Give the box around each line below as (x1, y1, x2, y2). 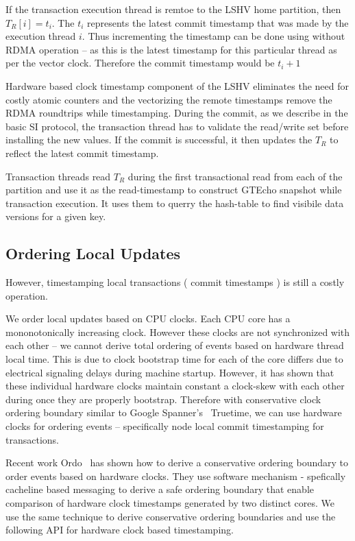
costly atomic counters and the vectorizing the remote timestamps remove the (5, 92, 332, 106)
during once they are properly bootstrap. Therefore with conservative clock (5, 392, 321, 406)
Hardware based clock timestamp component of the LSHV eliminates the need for (5, 78, 350, 93)
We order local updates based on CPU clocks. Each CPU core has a (5, 311, 291, 326)
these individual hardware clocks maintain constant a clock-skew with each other (5, 378, 345, 393)
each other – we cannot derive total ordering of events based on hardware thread (5, 338, 344, 352)
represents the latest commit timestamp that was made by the (87, 15, 349, 29)
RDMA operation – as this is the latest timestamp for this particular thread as (5, 42, 337, 56)
